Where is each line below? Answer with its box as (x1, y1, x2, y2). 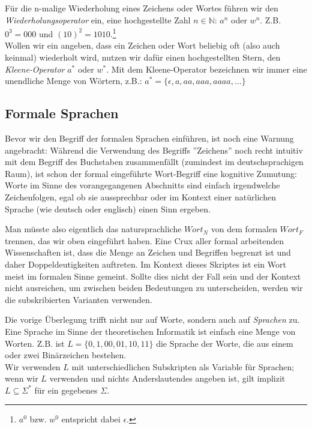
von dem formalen (211, 223, 277, 235)
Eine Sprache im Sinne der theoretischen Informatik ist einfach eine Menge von (5, 325, 296, 337)
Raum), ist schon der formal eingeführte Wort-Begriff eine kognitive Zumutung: (5, 167, 297, 179)
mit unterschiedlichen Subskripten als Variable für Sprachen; (71, 360, 295, 373)
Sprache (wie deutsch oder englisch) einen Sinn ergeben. (5, 202, 211, 215)
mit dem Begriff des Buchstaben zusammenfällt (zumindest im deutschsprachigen (5, 155, 304, 168)
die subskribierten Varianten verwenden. (5, 293, 152, 305)
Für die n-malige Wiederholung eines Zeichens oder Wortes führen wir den (5, 2, 278, 14)
